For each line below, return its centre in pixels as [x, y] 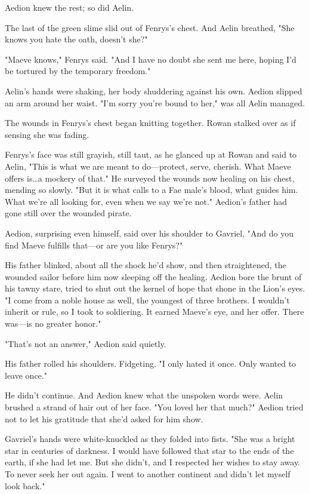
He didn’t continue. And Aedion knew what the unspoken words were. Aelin [144, 395]
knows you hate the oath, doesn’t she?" [76, 39]
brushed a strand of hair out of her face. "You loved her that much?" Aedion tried [154, 407]
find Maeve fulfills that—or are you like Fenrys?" [94, 245]
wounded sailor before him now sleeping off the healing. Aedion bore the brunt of [153, 276]
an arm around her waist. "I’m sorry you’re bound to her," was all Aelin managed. [155, 102]
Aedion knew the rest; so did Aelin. [69, 7]
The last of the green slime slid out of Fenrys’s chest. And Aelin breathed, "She [150, 27]
